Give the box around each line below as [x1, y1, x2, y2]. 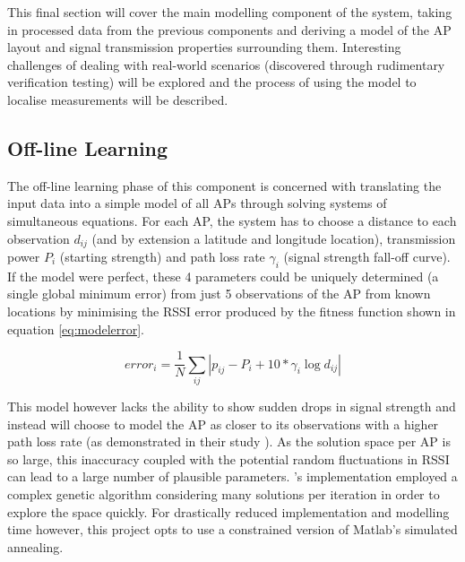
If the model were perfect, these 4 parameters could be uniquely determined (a [7, 266, 439, 285]
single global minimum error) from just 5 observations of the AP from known [7, 284, 431, 303]
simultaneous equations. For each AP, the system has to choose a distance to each [7, 211, 457, 229]
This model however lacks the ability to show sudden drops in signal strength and [7, 396, 456, 415]
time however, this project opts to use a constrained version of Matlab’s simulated [7, 520, 458, 539]
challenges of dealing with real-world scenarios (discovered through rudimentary [7, 55, 445, 73]
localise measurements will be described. [7, 90, 228, 108]
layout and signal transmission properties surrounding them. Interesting [7, 38, 401, 56]
